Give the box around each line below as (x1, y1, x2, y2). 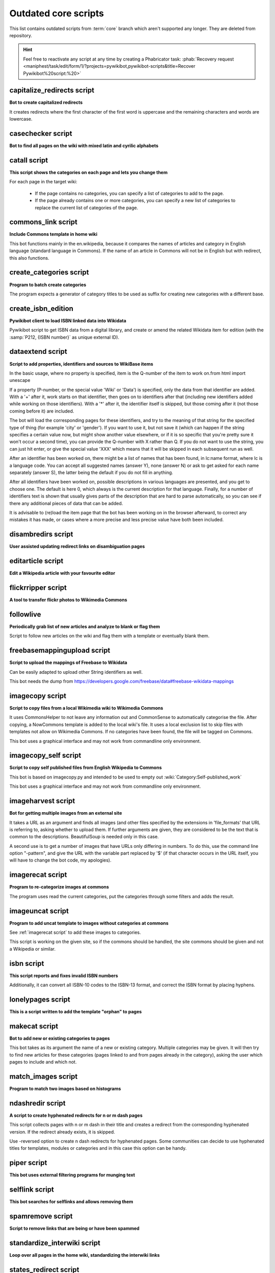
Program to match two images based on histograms (9, 1086, 121, 1092)
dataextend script (9, 347, 67, 356)
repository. (9, 32, 33, 38)
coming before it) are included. (9, 408, 74, 414)
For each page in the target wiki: (9, 179, 77, 185)
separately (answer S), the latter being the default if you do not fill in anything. (9, 469, 173, 476)
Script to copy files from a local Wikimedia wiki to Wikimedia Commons (9, 705, 163, 711)
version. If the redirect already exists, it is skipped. (9, 1128, 116, 1135)
